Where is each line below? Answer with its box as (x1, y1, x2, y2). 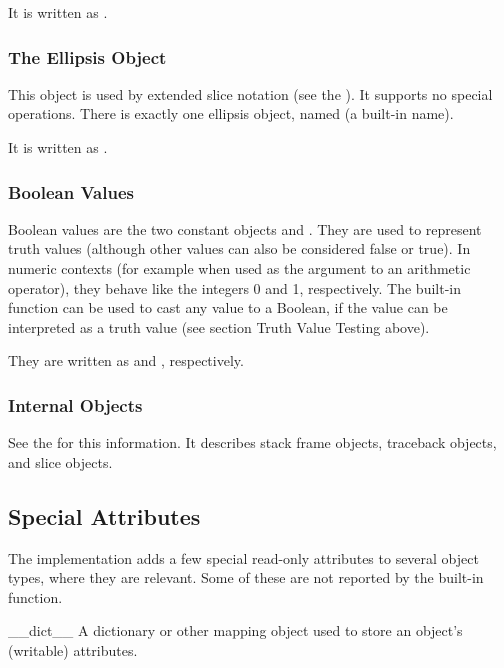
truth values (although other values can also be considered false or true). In (8, 238, 471, 259)
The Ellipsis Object (8, 44, 167, 69)
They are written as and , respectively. (8, 350, 244, 371)
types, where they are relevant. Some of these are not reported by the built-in (8, 567, 484, 588)
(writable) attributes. (8, 639, 138, 660)
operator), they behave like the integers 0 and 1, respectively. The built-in (8, 277, 461, 298)
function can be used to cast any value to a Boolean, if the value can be (8, 297, 448, 318)
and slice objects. (8, 451, 113, 472)
